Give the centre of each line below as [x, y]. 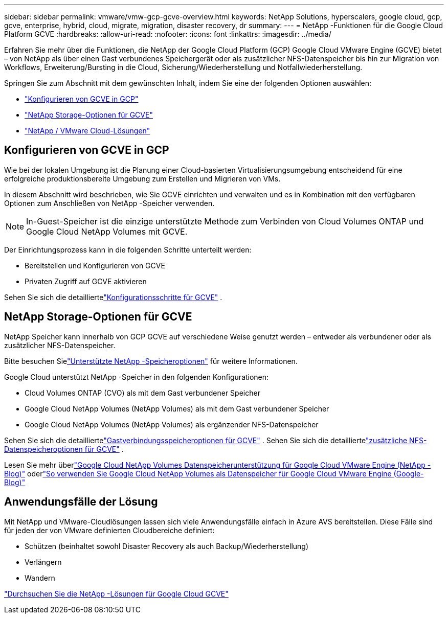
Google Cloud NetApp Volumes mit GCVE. [107, 231]
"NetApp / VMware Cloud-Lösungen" [87, 131]
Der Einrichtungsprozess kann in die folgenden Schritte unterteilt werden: [128, 249]
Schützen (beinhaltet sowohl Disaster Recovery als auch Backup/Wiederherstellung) [167, 546]
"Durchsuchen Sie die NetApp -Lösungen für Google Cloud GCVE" [116, 593]
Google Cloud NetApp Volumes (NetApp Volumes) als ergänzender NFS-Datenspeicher [172, 424]
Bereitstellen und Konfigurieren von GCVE [95, 265]
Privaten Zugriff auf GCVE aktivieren [86, 281]
